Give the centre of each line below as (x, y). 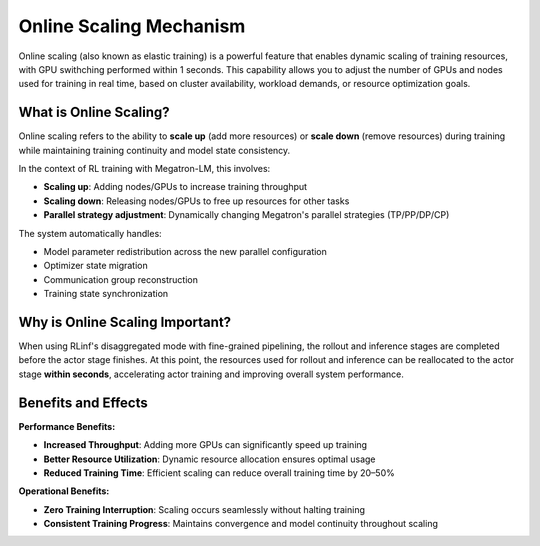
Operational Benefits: (64, 491)
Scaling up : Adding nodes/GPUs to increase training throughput (175, 187)
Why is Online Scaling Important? (125, 321)
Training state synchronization (106, 294)
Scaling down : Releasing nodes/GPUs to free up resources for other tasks (196, 201)
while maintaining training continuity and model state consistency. (154, 150)
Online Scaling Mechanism (132, 26)
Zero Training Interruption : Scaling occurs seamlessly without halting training (204, 509)
